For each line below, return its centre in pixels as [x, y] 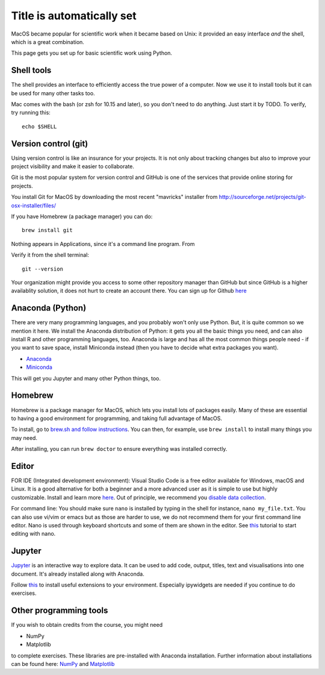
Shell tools [31, 70]
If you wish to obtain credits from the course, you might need [87, 625]
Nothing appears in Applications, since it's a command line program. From [103, 243]
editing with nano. [33, 534]
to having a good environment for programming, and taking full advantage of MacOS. [117, 418]
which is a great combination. [48, 42]
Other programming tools [60, 611]
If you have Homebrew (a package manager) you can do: [82, 216]
